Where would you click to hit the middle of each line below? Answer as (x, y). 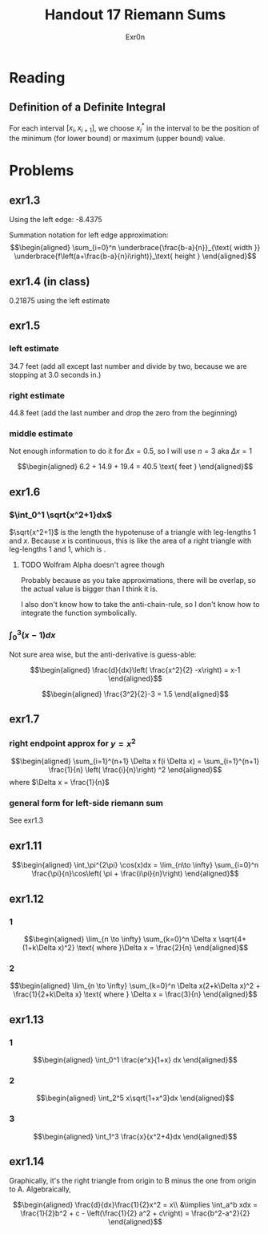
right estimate (37, 395)
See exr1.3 (26, 820)
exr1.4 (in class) (50, 281)
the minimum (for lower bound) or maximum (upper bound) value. (117, 139)
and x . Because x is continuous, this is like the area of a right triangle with (130, 540)
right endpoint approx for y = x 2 (72, 742)
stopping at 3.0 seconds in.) (55, 374)
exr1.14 (27, 1161)
